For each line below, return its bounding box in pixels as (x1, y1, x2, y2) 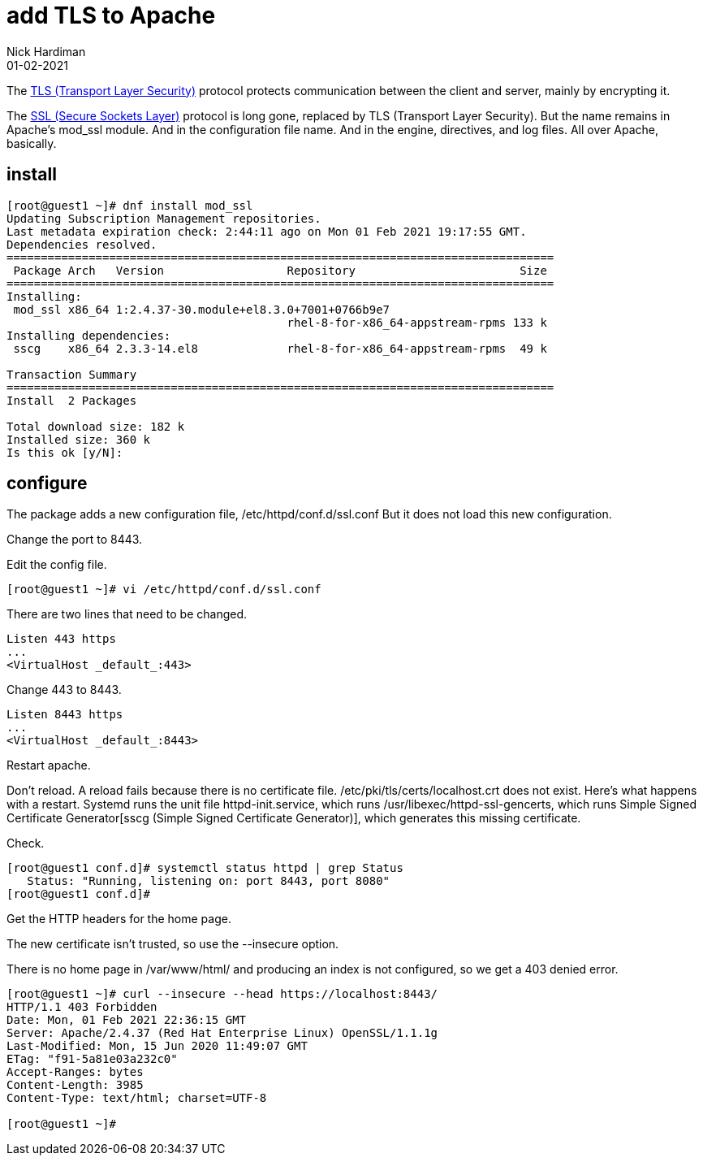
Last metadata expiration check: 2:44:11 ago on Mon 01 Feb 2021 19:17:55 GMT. (6, 224, 527, 238)
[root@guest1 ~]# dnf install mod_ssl (6, 198, 253, 212)
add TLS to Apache (6, 2, 216, 29)
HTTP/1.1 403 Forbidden (6, 1000, 157, 1014)
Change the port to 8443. (6, 532, 143, 547)
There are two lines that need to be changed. (6, 607, 248, 622)
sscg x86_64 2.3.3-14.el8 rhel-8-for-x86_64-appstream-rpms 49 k (13, 341, 547, 355)
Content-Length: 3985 (6, 1078, 144, 1092)
